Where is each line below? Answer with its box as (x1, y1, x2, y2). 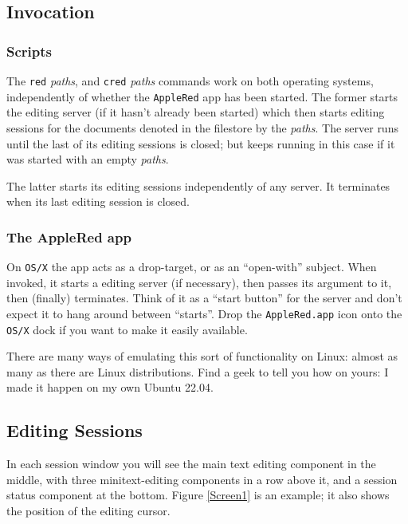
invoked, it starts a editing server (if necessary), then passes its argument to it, (6, 274, 392, 290)
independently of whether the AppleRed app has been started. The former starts (6, 88, 398, 104)
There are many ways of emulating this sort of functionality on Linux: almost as (6, 348, 398, 364)
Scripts (6, 41, 52, 61)
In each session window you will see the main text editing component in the (6, 455, 376, 472)
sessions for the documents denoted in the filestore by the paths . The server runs (6, 119, 398, 136)
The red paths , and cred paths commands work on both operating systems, (6, 73, 374, 89)
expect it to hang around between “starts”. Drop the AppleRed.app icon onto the (6, 305, 402, 321)
